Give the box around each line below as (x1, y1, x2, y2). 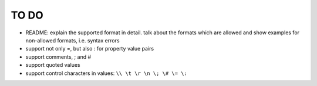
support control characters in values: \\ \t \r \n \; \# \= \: (25, 70, 188, 77)
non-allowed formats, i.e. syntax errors (25, 37, 120, 44)
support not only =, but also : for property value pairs (25, 45, 154, 52)
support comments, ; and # (25, 53, 92, 60)
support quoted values (25, 62, 80, 69)
